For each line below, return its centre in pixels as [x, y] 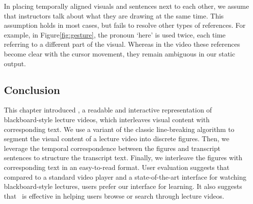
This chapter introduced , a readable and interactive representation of [108, 110]
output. [15, 63]
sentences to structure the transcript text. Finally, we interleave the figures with [123, 158]
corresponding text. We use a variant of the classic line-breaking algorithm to [119, 129]
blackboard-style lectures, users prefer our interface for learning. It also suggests [123, 186]
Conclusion [32, 89]
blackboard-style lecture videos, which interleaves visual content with [107, 119]
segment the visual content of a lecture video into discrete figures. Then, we [117, 139]
